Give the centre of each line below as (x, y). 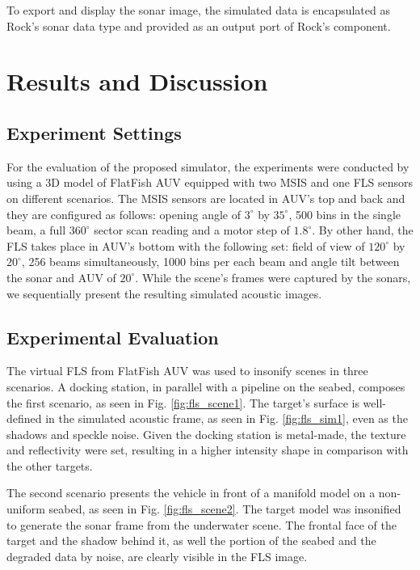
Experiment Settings (94, 132)
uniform (26, 509)
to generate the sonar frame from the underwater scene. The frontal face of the (202, 524)
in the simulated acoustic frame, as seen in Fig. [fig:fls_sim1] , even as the (227, 418)
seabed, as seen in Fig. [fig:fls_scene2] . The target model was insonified (225, 509)
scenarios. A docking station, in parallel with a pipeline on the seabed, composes (206, 386)
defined (24, 418)
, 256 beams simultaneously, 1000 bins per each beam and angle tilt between (210, 262)
